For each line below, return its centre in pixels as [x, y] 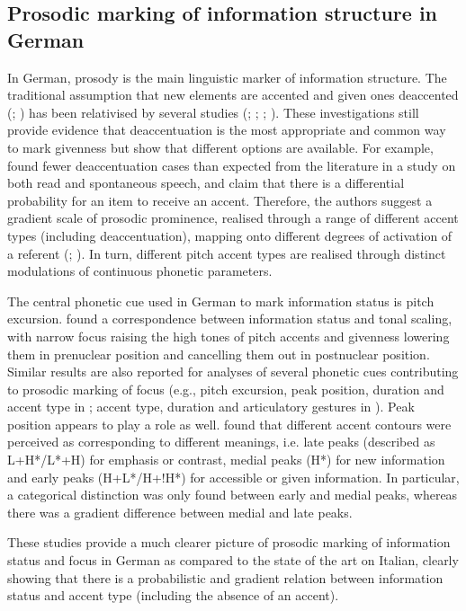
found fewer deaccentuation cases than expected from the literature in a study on [232, 165]
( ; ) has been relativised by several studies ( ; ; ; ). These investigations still [213, 112]
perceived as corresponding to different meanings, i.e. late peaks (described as [221, 442]
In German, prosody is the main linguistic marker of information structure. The [227, 77]
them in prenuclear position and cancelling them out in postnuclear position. [219, 354]
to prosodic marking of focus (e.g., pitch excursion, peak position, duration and [226, 389]
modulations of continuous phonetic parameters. [140, 271]
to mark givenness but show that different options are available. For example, [220, 147]
